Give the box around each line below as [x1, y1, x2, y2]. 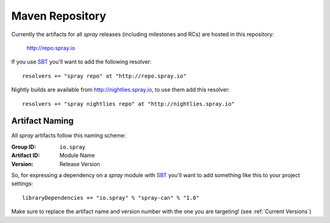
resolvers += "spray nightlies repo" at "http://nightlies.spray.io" [22, 100, 235, 107]
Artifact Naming [11, 116, 74, 126]
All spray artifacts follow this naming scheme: [11, 132, 127, 139]
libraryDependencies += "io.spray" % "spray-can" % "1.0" [22, 194, 200, 201]
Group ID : [11, 143, 37, 150]
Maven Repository [11, 9, 106, 23]
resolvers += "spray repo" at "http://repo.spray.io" [22, 72, 186, 79]
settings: [11, 180, 34, 188]
